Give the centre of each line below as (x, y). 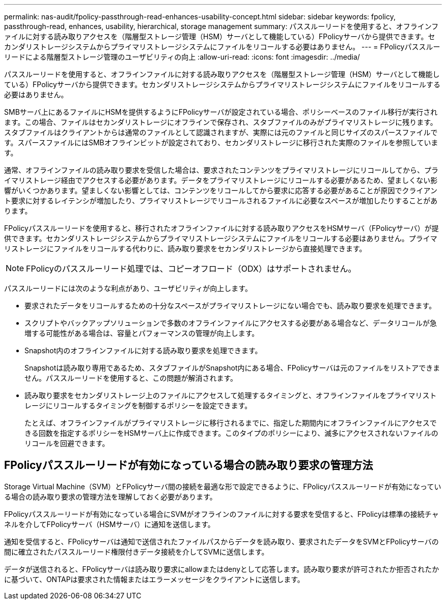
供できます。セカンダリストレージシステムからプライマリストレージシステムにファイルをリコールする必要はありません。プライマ (221, 238)
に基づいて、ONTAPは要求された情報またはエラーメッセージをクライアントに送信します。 (154, 579)
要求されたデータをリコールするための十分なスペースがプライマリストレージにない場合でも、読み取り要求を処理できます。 (230, 306)
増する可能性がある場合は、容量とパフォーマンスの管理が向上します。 (142, 333)
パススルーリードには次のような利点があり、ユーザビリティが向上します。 (128, 288)
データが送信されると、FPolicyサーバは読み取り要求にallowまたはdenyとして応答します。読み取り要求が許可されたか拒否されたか (222, 569)
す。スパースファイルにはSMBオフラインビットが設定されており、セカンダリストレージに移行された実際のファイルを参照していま (221, 142)
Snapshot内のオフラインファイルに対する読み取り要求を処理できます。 (143, 350)
